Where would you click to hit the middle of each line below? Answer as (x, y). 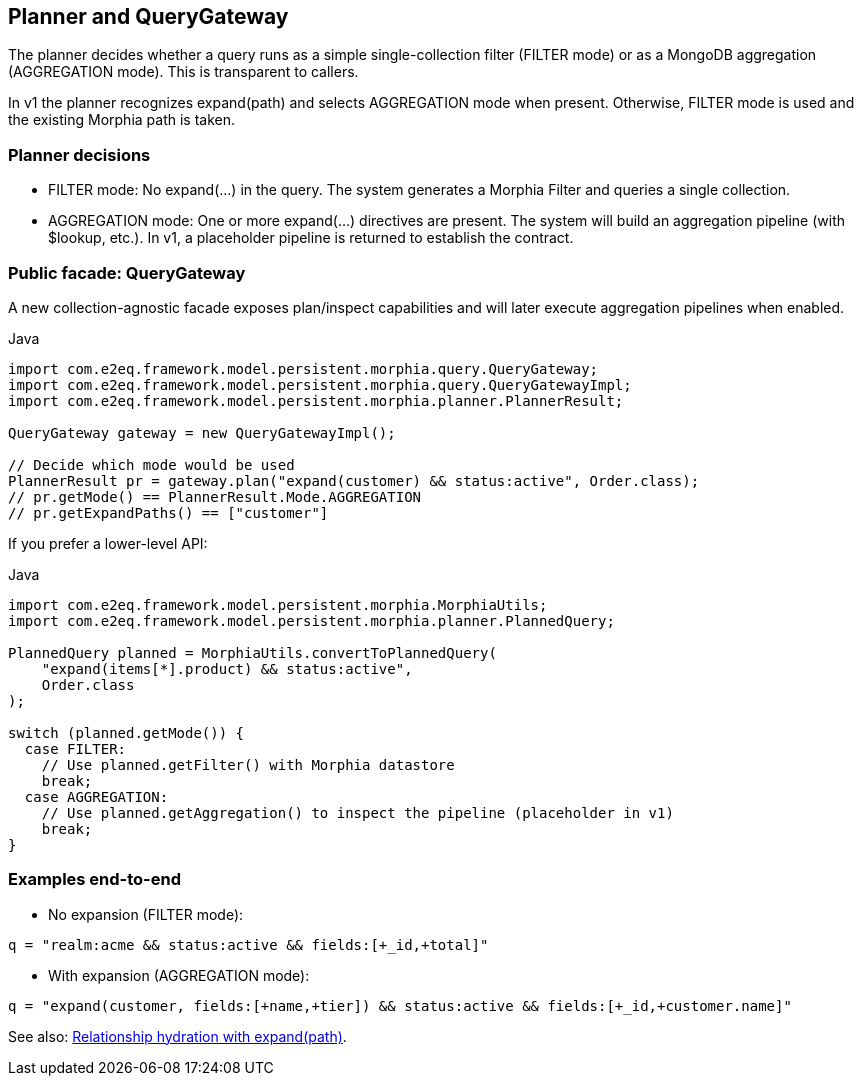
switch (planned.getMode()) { (126, 732)
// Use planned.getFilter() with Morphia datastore (248, 764)
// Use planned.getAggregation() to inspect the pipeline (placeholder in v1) (357, 812)
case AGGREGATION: (96, 796)
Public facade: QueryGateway (127, 272)
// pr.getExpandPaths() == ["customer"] (168, 512)
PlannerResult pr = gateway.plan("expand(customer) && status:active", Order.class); (354, 480)
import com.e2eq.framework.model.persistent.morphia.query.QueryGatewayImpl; (320, 384)
